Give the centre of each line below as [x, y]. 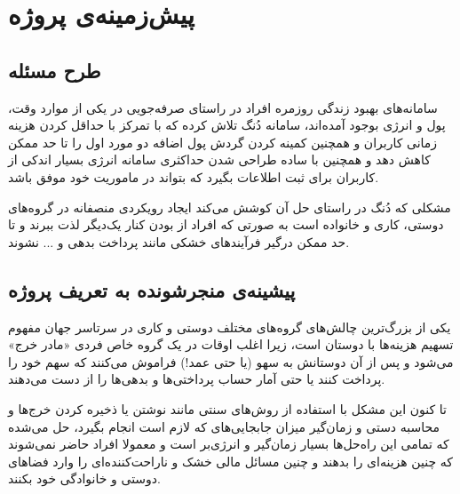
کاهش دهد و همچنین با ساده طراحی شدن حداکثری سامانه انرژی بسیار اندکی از [219, 159]
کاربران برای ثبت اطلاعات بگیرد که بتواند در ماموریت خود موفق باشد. [194, 176]
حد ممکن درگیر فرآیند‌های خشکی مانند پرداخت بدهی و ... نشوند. [179, 241]
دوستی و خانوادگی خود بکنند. [84, 478]
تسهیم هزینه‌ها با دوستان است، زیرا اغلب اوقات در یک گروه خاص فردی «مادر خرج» [231, 344]
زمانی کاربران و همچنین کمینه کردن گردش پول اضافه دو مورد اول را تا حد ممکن [223, 142]
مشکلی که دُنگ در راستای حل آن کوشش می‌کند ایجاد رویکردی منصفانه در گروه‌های [230, 207]
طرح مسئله [55, 70]
